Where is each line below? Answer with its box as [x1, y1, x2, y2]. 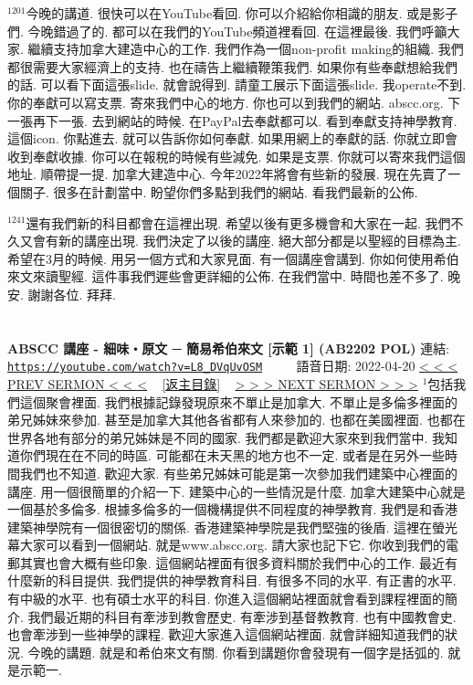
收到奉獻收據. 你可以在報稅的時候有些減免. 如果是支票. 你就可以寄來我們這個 [7, 146, 466, 165]
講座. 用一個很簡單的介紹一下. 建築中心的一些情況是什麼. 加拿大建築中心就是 [7, 481, 466, 501]
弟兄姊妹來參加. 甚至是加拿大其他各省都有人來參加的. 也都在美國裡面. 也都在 [7, 410, 466, 429]
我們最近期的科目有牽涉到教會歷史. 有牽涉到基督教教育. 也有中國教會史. [27, 606, 457, 626]
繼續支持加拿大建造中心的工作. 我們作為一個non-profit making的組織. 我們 [27, 39, 464, 58]
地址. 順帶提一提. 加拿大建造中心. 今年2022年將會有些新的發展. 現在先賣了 [7, 164, 448, 184]
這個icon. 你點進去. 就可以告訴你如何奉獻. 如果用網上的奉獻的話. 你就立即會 [7, 129, 458, 148]
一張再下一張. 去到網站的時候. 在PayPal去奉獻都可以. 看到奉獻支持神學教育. [7, 111, 457, 130]
